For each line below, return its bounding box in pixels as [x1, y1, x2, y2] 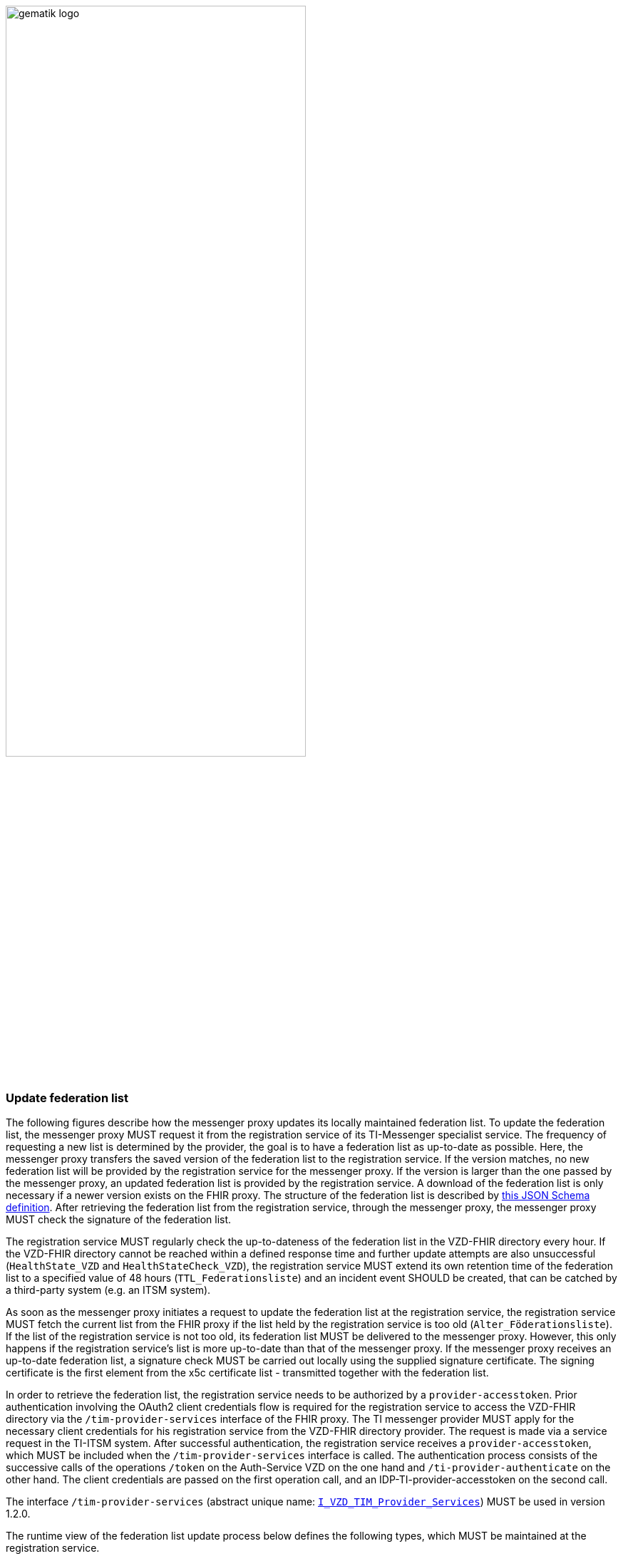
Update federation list [6, 1090, 128, 1105]
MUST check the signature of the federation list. [6, 1213, 232, 1226]
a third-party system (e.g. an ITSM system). [6, 1284, 211, 1297]
